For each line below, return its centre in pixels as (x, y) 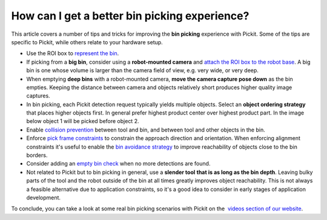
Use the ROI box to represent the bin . (73, 53)
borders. (37, 155)
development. (43, 198)
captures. (38, 96)
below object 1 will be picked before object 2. (83, 121)
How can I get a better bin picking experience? (130, 16)
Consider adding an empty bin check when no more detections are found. (118, 164)
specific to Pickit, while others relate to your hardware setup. (87, 42)
